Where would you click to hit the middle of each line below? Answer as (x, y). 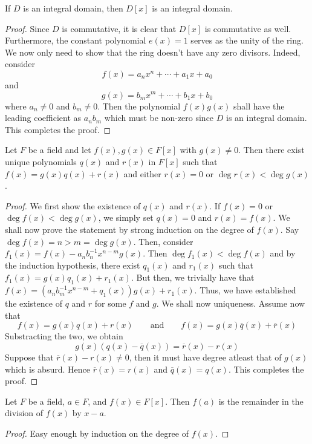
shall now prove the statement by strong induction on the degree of (129, 229)
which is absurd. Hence (47, 369)
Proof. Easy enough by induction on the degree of (97, 433)
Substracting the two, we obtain (64, 336)
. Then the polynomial (139, 106)
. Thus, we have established (245, 290)
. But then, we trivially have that (193, 277)
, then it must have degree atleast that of (205, 357)
